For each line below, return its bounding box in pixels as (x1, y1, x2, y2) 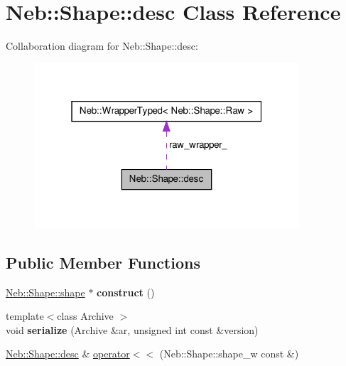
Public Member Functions (6, 251, 200, 273)
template (6, 308, 44, 323)
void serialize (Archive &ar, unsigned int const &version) (6, 322, 259, 337)
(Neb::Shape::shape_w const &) (159, 346, 299, 361)
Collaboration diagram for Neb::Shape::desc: (6, 38, 198, 53)
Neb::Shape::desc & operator (6, 346, 130, 361)
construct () (97, 284, 155, 299)
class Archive (57, 308, 114, 323)
